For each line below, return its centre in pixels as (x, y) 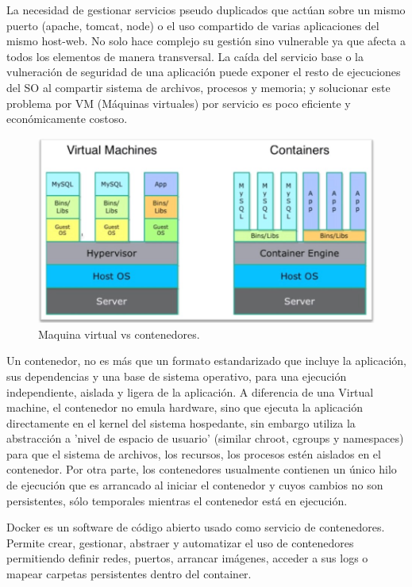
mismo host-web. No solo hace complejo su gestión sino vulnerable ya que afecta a (206, 41)
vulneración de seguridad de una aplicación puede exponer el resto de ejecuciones (204, 72)
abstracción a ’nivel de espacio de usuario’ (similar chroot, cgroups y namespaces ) (205, 438)
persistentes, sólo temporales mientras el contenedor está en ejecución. (177, 500)
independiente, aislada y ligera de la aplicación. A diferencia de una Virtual (190, 391)
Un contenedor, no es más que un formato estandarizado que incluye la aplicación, (206, 361)
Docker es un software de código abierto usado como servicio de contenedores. (196, 527)
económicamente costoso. (67, 119)
